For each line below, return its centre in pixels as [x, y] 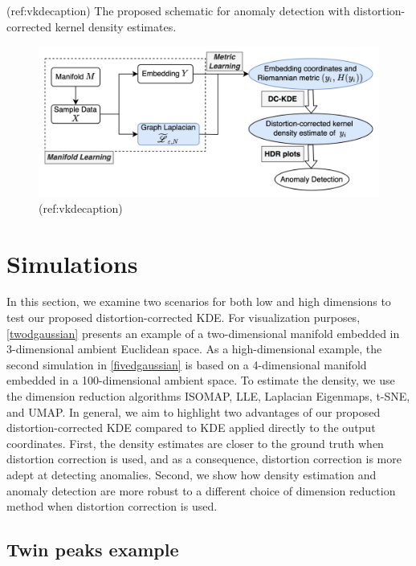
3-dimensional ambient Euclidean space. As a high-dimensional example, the [194, 349]
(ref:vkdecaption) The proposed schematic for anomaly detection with [178, 10]
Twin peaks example [93, 550]
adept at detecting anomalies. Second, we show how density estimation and [192, 475]
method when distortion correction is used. [112, 506]
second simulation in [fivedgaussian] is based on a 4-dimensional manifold [187, 364]
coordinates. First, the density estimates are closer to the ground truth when [195, 443]
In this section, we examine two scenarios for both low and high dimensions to [199, 301]
